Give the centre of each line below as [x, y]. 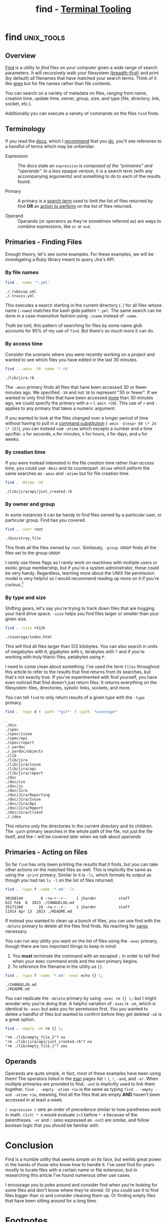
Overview [21, 56]
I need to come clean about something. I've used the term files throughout [83, 667]
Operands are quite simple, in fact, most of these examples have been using [83, 1073]
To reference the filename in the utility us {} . [58, 966]
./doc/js [14, 786]
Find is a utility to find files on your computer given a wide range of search [81, 68]
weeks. [12, 439]
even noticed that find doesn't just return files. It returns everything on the [81, 683]
